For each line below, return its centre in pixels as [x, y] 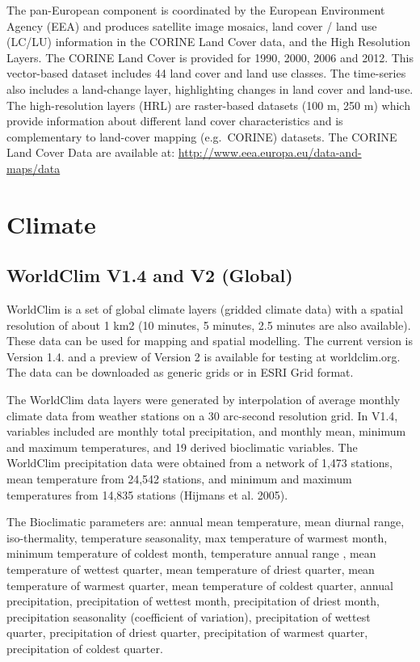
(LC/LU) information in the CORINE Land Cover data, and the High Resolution [208, 42]
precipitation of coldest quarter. [85, 648]
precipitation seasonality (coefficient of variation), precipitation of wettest [189, 616]
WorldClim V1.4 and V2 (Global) [150, 275]
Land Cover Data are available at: [91, 152]
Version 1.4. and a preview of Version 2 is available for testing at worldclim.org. [204, 356]
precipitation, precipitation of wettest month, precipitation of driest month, [193, 601]
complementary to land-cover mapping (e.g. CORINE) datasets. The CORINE [202, 136]
